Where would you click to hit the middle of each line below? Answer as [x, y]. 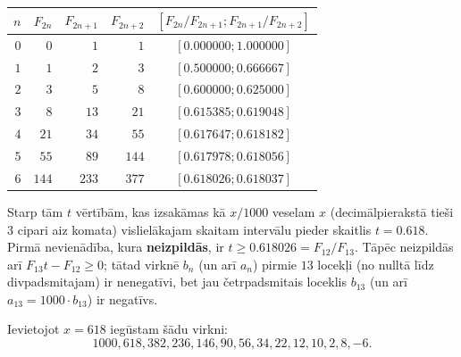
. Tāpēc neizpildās [404, 247]
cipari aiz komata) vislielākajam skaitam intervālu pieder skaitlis [194, 229]
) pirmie [274, 264]
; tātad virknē [142, 264]
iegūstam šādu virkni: [169, 329]
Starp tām [35, 211]
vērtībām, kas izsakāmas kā [151, 211]
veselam [293, 211]
